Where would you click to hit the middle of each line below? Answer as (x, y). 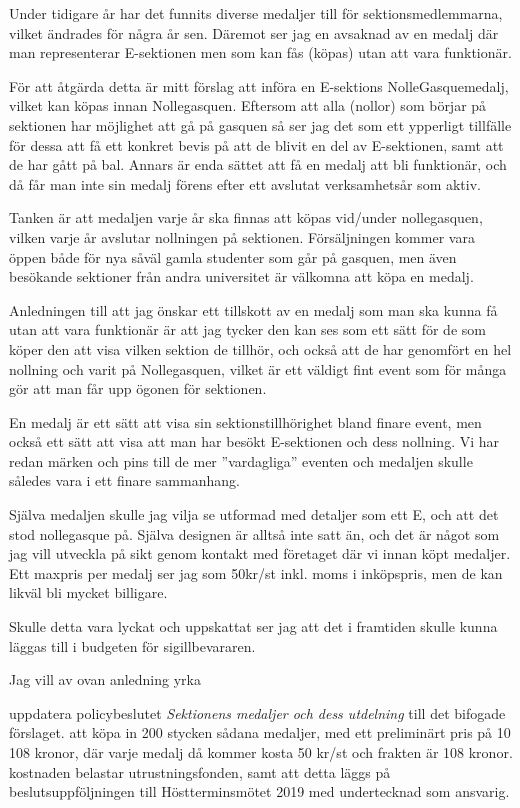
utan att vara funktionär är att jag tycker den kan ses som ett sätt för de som (247, 329)
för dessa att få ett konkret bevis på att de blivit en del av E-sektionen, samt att (256, 144)
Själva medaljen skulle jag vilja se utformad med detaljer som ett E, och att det (254, 514)
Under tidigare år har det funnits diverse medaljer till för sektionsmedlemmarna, (256, 13)
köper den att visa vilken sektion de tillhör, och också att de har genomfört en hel (260, 348)
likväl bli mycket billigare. (88, 592)
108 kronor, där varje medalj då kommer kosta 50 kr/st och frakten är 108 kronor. (261, 752)
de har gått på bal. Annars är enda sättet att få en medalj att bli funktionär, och (258, 164)
